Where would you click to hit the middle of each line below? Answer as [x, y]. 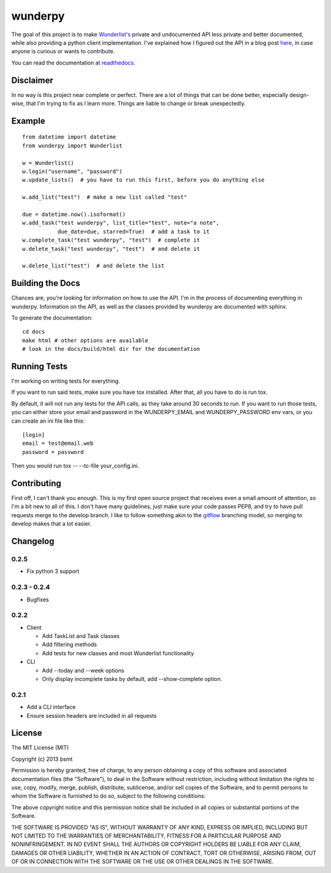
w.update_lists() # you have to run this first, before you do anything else [143, 180]
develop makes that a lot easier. [51, 524]
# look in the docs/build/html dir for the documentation [111, 349]
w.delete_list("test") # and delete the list [93, 266]
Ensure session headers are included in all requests [92, 715]
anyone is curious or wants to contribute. [63, 52]
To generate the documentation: [52, 317]
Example [28, 121]
